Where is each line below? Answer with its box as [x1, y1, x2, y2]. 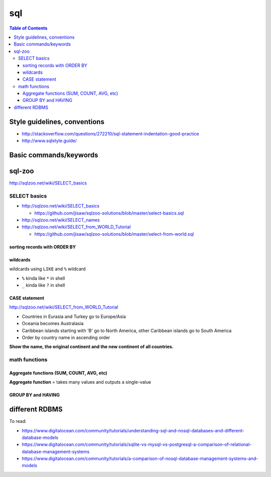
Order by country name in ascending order [22, 334, 110, 341]
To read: [9, 418, 27, 424]
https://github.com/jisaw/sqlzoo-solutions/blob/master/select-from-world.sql [34, 231, 194, 237]
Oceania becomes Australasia [22, 321, 84, 327]
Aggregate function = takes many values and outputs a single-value [9, 379, 152, 385]
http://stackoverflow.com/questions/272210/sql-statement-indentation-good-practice [22, 130, 199, 136]
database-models [22, 434, 59, 440]
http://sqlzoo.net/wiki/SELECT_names [22, 217, 100, 223]
